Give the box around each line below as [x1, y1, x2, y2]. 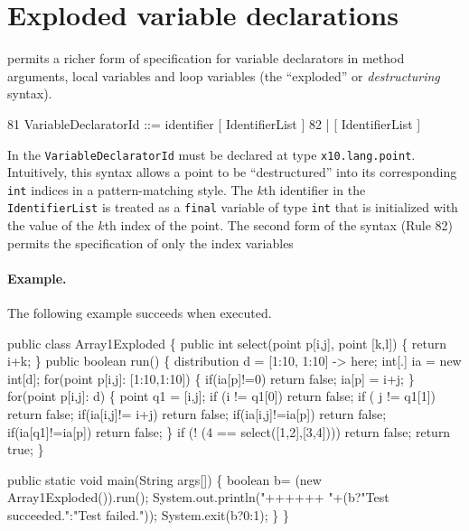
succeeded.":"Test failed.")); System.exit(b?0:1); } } [7, 505, 289, 524]
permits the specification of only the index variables [7, 233, 294, 252]
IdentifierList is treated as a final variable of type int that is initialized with [7, 198, 458, 217]
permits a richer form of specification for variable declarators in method [7, 49, 405, 68]
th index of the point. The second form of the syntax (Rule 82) [104, 216, 454, 235]
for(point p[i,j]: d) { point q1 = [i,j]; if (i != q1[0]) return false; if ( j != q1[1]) [7, 387, 436, 405]
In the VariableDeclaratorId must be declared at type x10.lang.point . [7, 144, 416, 163]
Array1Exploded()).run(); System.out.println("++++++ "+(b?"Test [7, 488, 389, 507]
